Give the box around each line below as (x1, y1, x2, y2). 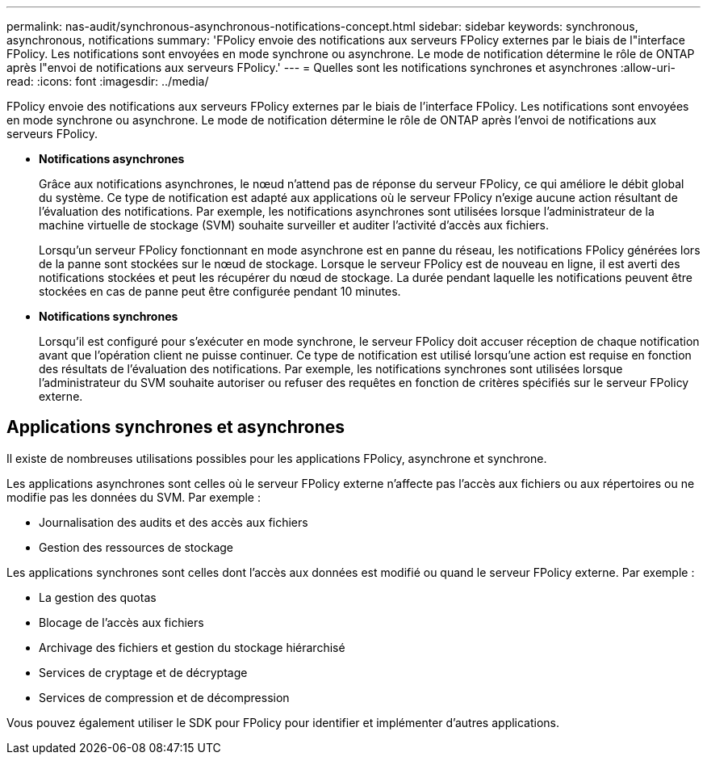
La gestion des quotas (39, 590, 157, 604)
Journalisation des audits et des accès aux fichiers (39, 515, 308, 529)
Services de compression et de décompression (39, 690, 290, 704)
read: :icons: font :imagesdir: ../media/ (6, 74, 209, 88)
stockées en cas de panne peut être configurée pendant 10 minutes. (39, 284, 401, 298)
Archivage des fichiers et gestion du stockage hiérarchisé (39, 640, 345, 654)
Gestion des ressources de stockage (39, 540, 234, 554)
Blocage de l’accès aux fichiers (39, 615, 204, 629)
